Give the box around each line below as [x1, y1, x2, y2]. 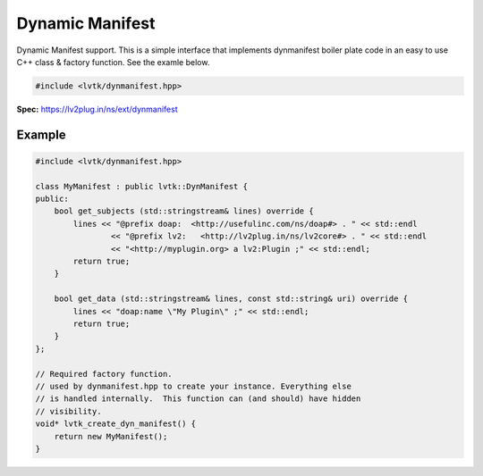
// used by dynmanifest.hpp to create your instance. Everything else [35, 380, 352, 391]
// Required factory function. [35, 369, 174, 379]
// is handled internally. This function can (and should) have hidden [35, 394, 361, 404]
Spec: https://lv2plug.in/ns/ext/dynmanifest [16, 104, 178, 114]
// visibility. [35, 406, 102, 416]
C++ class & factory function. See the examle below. [16, 56, 210, 67]
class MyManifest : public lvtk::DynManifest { [35, 181, 248, 191]
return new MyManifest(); [54, 431, 168, 441]
